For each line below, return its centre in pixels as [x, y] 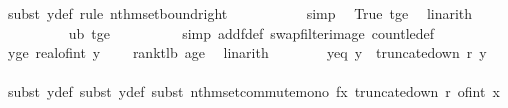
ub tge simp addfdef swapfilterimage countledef [251, 32]
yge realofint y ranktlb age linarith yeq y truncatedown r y [247, 52]
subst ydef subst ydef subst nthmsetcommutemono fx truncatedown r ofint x [253, 91]
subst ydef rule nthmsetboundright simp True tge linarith [240, 13]
